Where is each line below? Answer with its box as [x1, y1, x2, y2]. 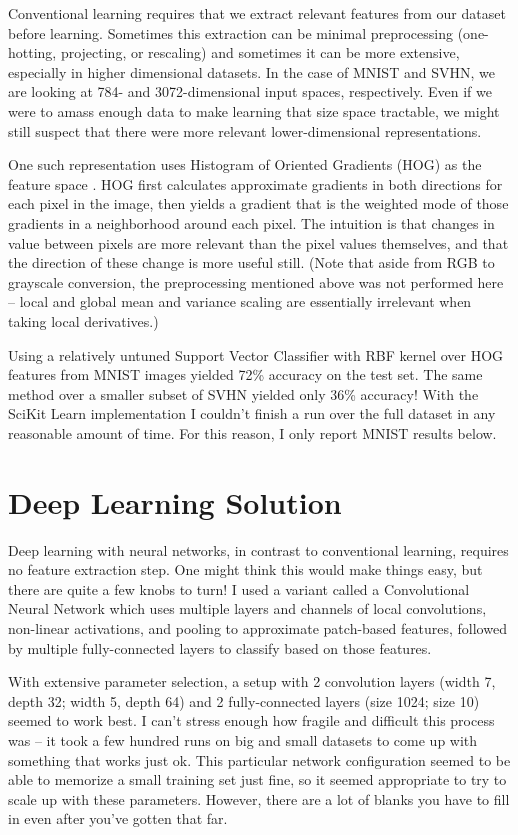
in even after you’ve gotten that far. [8, 808, 228, 829]
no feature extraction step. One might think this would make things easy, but [8, 559, 483, 580]
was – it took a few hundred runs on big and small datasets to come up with [8, 729, 478, 750]
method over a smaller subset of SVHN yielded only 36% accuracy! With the [8, 383, 479, 404]
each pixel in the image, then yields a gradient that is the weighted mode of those [8, 193, 509, 214]
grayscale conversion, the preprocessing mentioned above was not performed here [8, 271, 504, 292]
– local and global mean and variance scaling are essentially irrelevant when [8, 291, 472, 312]
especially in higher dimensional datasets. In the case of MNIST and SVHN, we [8, 61, 495, 82]
